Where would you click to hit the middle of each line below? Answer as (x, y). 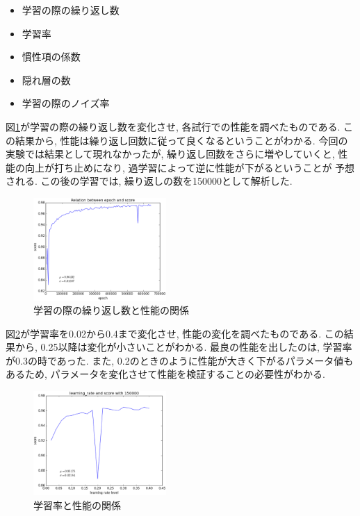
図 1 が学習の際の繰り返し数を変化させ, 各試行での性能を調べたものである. (173, 126)
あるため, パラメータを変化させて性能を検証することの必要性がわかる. (165, 374)
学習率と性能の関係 (77, 505)
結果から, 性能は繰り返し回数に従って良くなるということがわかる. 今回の (181, 140)
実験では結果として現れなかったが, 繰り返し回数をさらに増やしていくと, (170, 154)
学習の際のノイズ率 (66, 103)
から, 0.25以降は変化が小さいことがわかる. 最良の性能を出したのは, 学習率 (183, 347)
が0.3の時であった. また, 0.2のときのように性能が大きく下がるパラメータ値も (180, 360)
